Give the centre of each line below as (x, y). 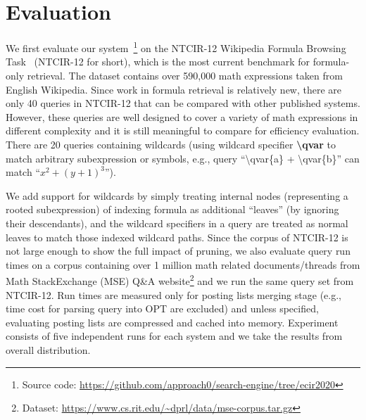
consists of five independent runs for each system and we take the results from (174, 336)
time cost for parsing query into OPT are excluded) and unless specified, (162, 308)
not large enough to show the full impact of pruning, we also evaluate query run (178, 251)
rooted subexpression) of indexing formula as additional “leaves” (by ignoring (172, 209)
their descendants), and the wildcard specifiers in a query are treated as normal (177, 223)
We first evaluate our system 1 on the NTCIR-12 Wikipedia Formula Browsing (176, 47)
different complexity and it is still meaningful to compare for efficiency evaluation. (183, 131)
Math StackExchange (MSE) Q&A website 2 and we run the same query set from (180, 280)
